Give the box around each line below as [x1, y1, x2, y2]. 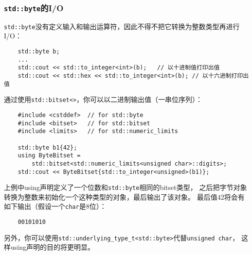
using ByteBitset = [18, 152, 81, 159]
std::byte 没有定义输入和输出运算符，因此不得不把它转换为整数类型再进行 [4, 21, 240, 31]
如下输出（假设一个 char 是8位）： [4, 201, 107, 211]
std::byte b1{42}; [18, 144, 77, 151]
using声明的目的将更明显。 [10, 242, 94, 252]
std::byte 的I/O [4, 1, 64, 14]
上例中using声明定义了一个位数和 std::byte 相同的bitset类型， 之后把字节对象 [4, 182, 247, 192]
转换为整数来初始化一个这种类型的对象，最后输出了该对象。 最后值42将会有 [4, 191, 245, 202]
